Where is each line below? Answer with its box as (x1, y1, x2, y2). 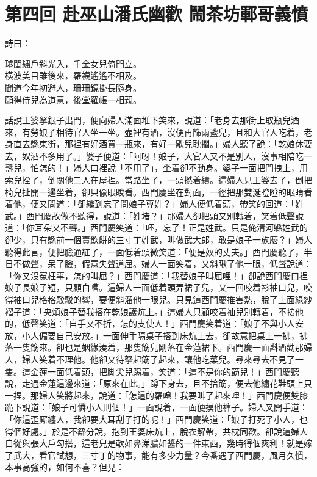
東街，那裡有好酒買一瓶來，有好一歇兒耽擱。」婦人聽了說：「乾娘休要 (38, 137, 312, 150)
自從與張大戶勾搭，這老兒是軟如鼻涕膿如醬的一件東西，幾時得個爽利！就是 (5, 437, 304, 450)
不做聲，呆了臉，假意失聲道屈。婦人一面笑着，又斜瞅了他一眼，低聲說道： (13, 257, 312, 270)
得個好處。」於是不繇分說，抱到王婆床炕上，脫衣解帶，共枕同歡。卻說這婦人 (5, 424, 308, 437)
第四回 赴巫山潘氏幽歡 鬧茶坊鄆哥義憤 (5, 1, 308, 26)
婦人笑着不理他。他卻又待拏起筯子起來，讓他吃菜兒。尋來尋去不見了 (21, 352, 295, 365)
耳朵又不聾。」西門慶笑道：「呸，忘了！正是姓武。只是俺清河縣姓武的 (34, 221, 308, 234)
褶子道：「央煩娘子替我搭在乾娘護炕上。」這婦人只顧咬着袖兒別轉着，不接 (5, 305, 295, 318)
